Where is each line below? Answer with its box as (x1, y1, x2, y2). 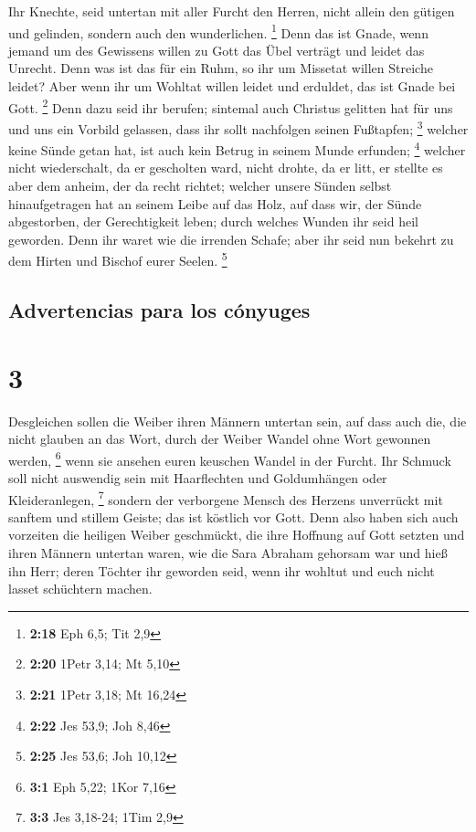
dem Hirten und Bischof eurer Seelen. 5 (8, 248, 227, 269)
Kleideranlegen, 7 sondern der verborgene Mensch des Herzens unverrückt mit (8, 487, 443, 509)
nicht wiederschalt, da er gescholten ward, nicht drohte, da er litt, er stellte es (8, 158, 443, 177)
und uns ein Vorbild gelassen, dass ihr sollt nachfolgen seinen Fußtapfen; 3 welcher (8, 116, 469, 138)
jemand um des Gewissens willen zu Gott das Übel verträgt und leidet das (8, 40, 425, 59)
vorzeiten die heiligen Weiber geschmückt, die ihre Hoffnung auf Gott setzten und (8, 525, 465, 544)
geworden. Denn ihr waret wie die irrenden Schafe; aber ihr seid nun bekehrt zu (8, 229, 454, 248)
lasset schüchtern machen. (8, 579, 153, 598)
